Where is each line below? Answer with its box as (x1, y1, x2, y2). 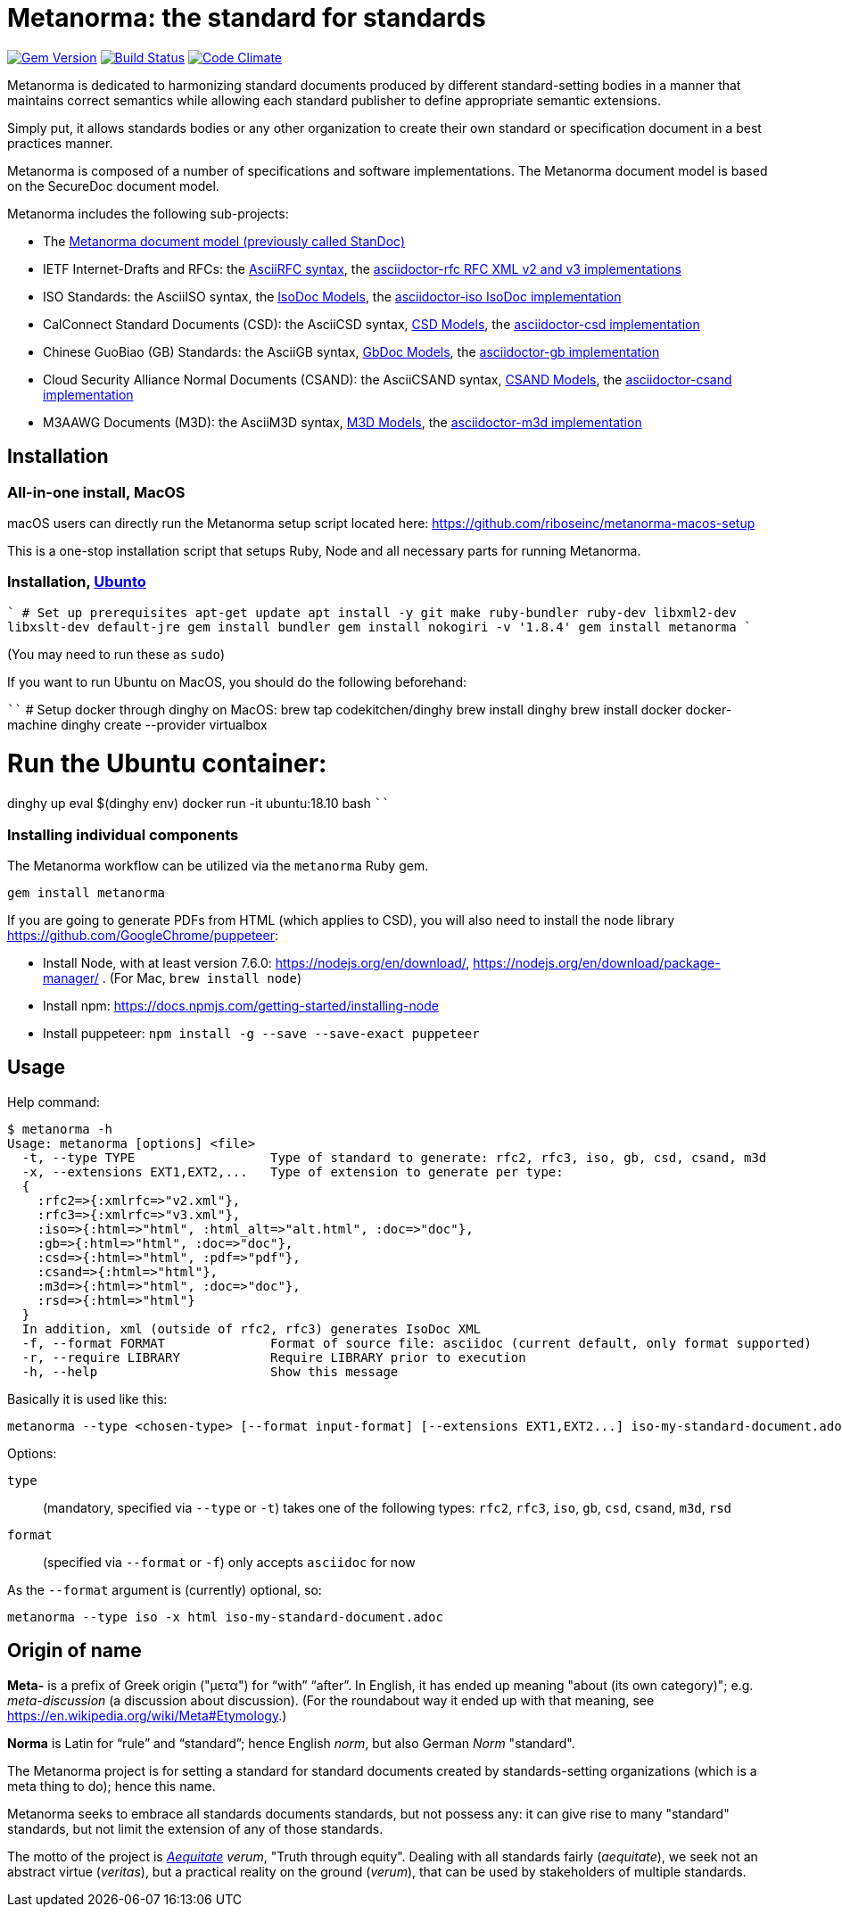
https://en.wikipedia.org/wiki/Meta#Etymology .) (7, 1707, 287, 1723)
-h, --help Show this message (21, 1364, 399, 1379)
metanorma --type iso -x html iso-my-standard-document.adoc (7, 1609, 443, 1624)
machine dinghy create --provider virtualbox (7, 716, 268, 732)
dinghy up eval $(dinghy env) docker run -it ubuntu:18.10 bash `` (7, 796, 390, 812)
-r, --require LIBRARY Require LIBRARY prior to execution (21, 1349, 526, 1365)
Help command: (7, 1093, 101, 1110)
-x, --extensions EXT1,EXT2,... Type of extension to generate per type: (21, 1164, 564, 1179)
